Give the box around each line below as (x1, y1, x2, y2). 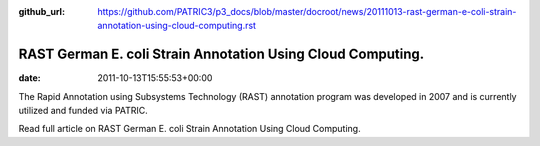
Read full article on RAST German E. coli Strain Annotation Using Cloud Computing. (18, 123, 361, 135)
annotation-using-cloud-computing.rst (97, 20, 257, 32)
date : (18, 72, 41, 84)
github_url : (18, 6, 65, 17)
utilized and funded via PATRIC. (18, 105, 149, 117)
